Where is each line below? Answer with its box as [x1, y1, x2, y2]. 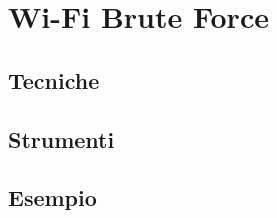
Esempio [8, 182, 97, 213]
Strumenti [8, 123, 115, 154]
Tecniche [8, 64, 100, 95]
